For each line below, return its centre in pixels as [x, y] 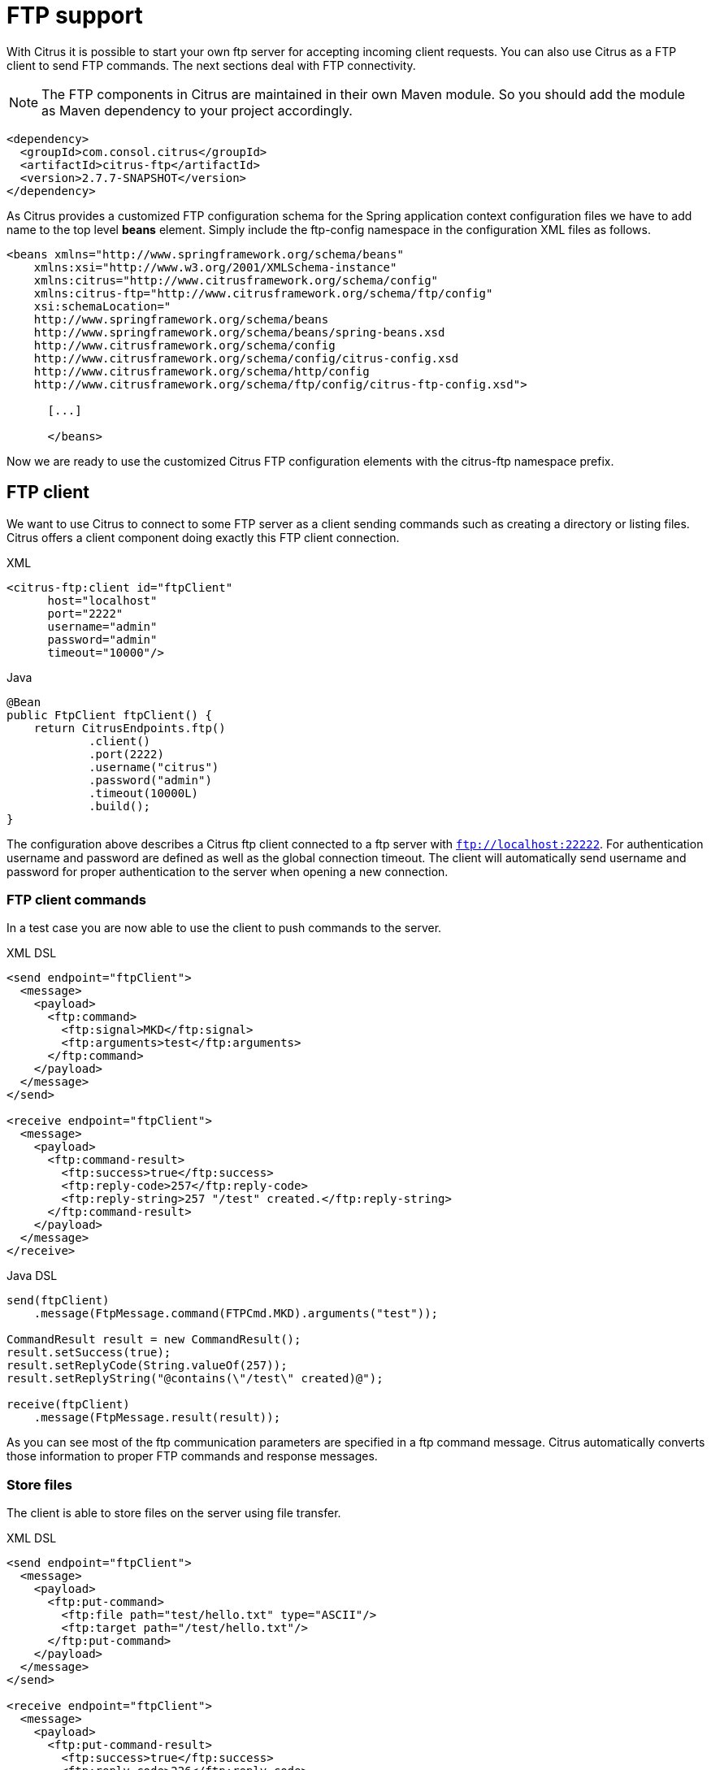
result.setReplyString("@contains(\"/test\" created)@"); [195, 1379]
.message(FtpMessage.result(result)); [157, 1418]
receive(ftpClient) [68, 1405]
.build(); [120, 806]
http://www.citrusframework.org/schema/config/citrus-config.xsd [246, 358]
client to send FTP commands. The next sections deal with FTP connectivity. [211, 65]
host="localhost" [102, 600]
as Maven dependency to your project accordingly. [197, 110]
